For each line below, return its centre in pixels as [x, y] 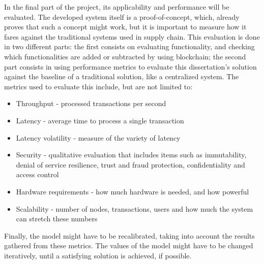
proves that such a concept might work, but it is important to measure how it [125, 27]
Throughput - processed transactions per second [91, 103]
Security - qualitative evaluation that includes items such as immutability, [131, 155]
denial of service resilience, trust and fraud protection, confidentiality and [130, 164]
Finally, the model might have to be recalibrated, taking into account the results [129, 235]
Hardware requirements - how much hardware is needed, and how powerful [133, 191]
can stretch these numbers [57, 219]
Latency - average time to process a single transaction [100, 120]
